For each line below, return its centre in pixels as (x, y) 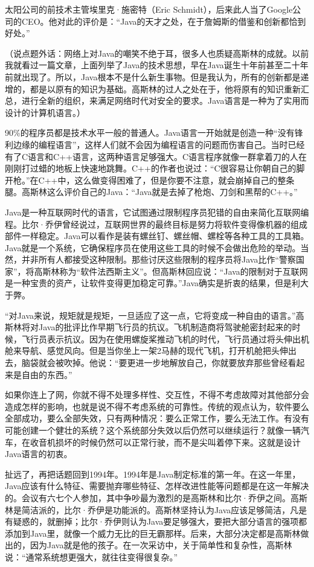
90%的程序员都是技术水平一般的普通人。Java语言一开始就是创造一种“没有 (150, 133)
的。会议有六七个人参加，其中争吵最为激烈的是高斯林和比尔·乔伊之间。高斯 (156, 497)
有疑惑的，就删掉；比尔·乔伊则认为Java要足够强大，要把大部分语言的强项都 (156, 521)
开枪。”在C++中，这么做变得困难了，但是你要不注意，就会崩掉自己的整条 (150, 180)
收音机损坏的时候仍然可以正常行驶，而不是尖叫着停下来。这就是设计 (165, 442)
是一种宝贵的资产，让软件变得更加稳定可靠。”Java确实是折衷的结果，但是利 (153, 283)
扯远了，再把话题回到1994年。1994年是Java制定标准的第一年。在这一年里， (153, 474)
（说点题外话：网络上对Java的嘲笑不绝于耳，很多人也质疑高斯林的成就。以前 (157, 53)
